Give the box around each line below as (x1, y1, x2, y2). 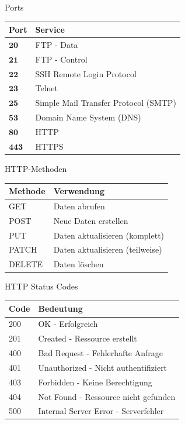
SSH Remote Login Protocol (35, 67, 137, 80)
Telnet (35, 82, 58, 94)
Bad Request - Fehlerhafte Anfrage (38, 346, 163, 358)
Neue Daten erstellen (53, 214, 128, 226)
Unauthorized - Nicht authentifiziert (38, 361, 167, 373)
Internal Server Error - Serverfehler (38, 405, 164, 417)
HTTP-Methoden (5, 162, 67, 174)
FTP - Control (35, 53, 88, 65)
